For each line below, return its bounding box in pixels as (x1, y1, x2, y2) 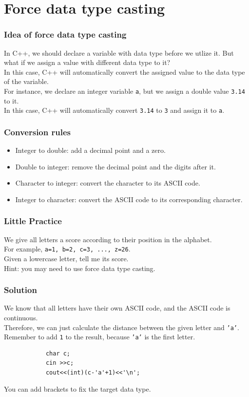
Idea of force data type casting (4, 28, 127, 41)
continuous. (4, 312, 38, 322)
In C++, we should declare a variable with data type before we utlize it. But (4, 47, 234, 58)
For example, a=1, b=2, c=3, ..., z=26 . (4, 244, 131, 254)
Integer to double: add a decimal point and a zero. (15, 145, 166, 155)
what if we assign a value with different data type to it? (4, 57, 171, 67)
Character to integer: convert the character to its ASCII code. (15, 178, 200, 188)
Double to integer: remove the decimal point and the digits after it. (15, 161, 216, 171)
